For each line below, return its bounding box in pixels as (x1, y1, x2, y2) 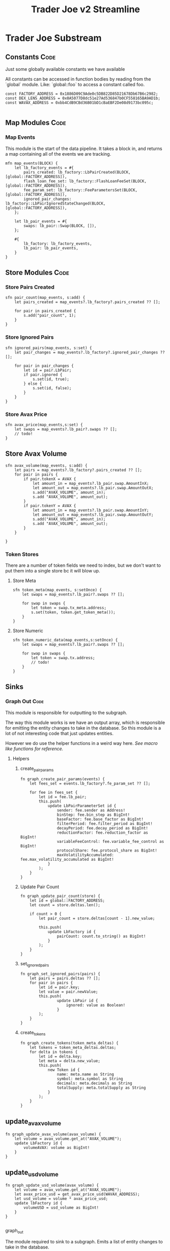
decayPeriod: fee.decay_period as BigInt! (56, 825, 149, 831)
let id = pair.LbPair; (23, 367, 72, 373)
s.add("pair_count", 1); (23, 313, 76, 318)
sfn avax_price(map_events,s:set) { (5, 422, 83, 427)
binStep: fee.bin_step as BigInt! (56, 812, 130, 817)
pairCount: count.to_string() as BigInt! (56, 934, 146, 939)
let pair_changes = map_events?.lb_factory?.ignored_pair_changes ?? (14, 349, 165, 355)
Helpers (12, 755, 30, 761)
